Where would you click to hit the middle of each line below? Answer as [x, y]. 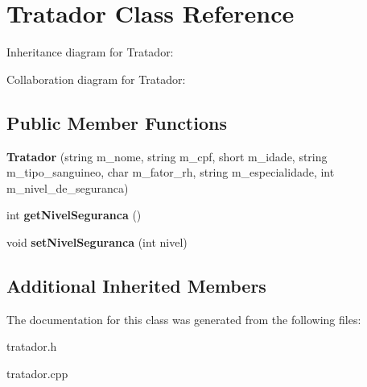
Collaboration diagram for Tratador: [96, 79]
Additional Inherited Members [136, 285]
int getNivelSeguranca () [74, 215]
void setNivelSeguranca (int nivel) [97, 241]
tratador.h [32, 346]
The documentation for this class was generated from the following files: [184, 319]
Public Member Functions [117, 122]
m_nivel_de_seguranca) [68, 187]
